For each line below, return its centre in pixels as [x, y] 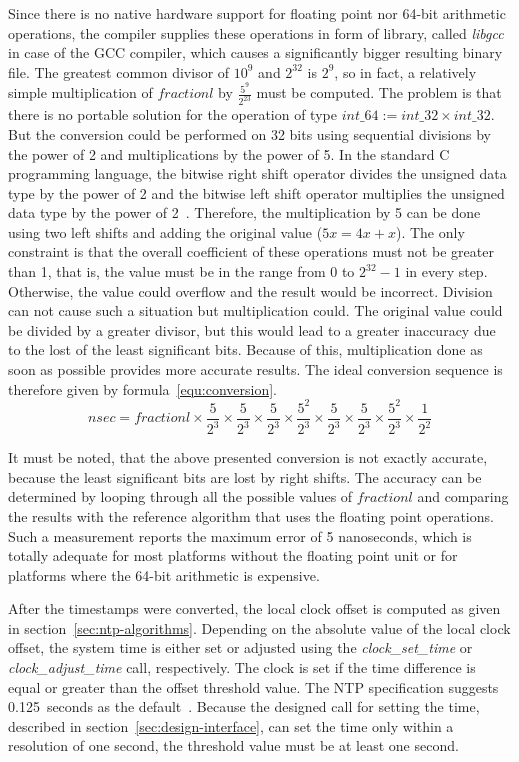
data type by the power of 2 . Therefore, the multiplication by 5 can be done [244, 212]
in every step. [446, 271]
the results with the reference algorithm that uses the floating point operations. [251, 515]
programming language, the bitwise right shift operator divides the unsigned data [257, 173]
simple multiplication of [80, 92]
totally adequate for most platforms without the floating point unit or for [233, 555]
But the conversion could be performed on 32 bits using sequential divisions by [250, 133]
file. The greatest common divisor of [119, 71]
